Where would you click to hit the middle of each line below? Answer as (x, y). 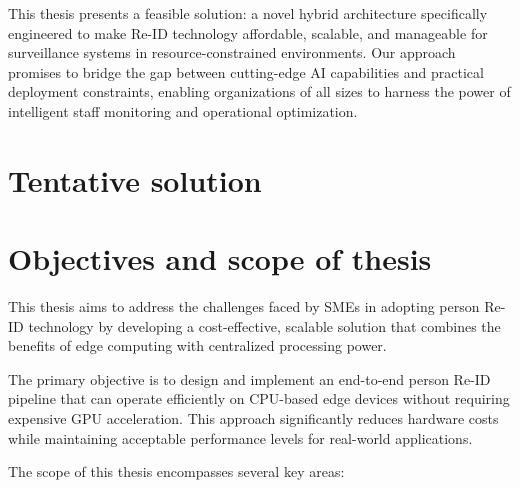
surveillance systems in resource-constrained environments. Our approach (232, 52)
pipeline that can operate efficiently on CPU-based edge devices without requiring (259, 398)
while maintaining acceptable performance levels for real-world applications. (240, 437)
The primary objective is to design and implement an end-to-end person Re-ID (249, 378)
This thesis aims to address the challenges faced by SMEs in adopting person (244, 306)
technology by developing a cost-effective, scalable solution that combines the (264, 325)
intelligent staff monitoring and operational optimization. (183, 110)
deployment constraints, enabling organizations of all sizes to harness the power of (259, 91)
